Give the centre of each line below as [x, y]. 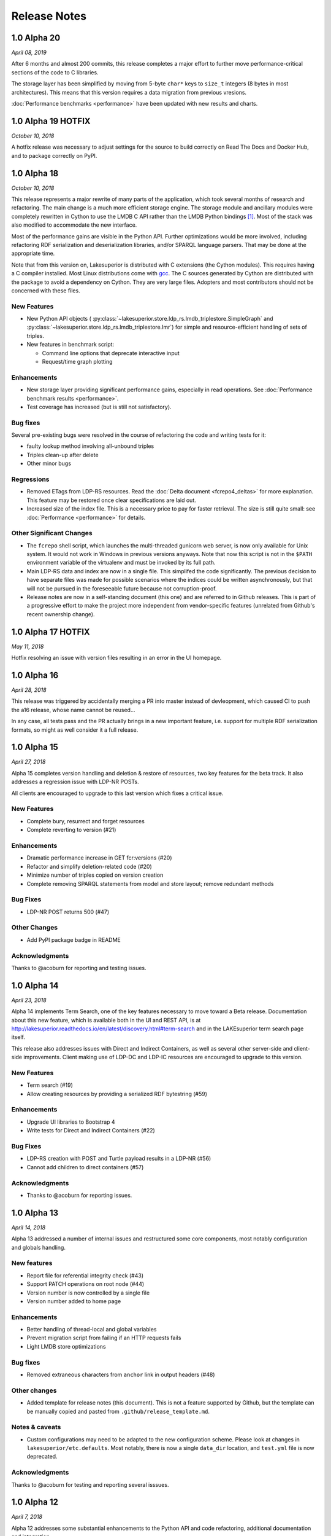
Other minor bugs [49, 463]
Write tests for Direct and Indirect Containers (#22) [91, 1130]
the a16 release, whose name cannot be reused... [73, 710]
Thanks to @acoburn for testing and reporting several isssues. [90, 1484]
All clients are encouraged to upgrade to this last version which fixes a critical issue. [117, 793]
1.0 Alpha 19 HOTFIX [51, 121]
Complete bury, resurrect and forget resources [86, 821]
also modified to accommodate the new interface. [74, 225]
